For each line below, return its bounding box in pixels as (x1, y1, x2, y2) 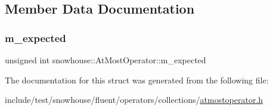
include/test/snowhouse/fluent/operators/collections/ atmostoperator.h (5, 93, 263, 106)
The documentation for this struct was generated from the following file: (5, 73, 269, 86)
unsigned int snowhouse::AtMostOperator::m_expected (5, 54, 206, 66)
